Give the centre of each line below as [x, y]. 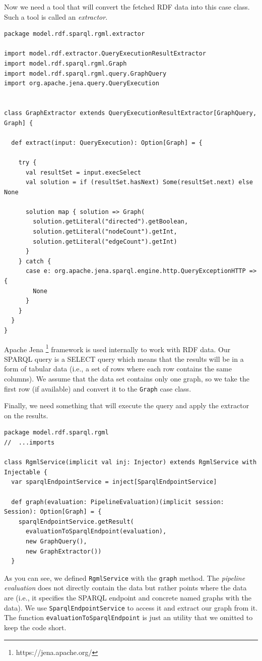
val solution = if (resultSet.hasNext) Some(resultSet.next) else [139, 182]
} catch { [35, 261]
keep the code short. [35, 627]
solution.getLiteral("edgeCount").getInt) [105, 241]
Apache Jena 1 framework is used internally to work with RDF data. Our [117, 348]
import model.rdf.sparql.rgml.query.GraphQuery [85, 73]
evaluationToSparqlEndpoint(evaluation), [96, 532]
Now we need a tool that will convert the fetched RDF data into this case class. [127, 7]
